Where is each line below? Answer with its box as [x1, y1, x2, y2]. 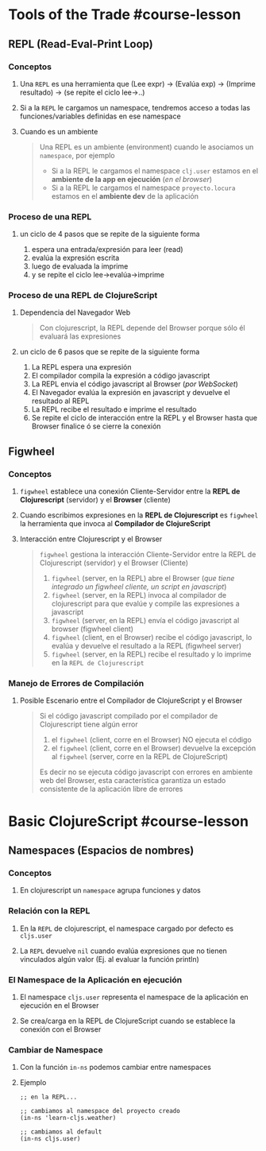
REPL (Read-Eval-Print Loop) [8, 37, 153, 51]
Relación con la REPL [8, 905, 91, 917]
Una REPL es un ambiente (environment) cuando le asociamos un [39, 141, 254, 152]
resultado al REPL [31, 396, 90, 406]
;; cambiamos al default [19, 1128, 102, 1136]
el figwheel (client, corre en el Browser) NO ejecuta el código [51, 735, 252, 745]
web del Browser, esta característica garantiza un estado [39, 776, 226, 785]
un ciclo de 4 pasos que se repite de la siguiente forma [19, 229, 200, 239]
